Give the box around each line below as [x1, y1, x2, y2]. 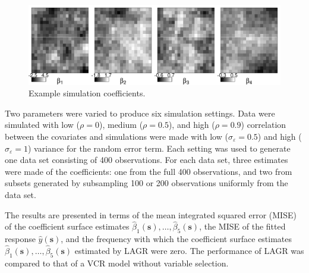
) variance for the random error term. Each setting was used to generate [28, 142, 291, 154]
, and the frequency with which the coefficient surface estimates [61, 233, 292, 245]
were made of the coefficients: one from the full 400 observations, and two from [5, 165, 292, 177]
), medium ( [99, 118, 143, 131]
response [5, 233, 36, 245]
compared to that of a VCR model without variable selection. [5, 256, 229, 269]
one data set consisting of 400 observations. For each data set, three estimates [5, 153, 288, 166]
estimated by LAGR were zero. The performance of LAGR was [74, 244, 304, 256]
